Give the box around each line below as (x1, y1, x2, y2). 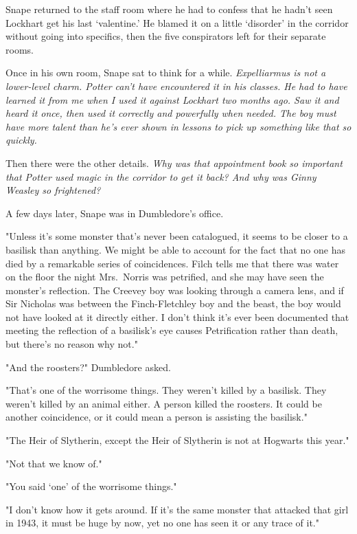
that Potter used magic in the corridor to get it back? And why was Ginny (5, 169, 316, 183)
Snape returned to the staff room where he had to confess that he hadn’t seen (5, 2, 333, 16)
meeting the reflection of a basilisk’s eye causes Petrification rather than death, (5, 323, 338, 337)
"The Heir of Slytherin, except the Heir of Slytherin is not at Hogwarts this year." (5, 433, 349, 447)
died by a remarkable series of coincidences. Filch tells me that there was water (5, 256, 339, 270)
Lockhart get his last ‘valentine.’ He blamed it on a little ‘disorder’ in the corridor (5, 15, 349, 30)
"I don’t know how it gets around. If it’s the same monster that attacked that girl (5, 502, 349, 516)
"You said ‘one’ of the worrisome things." (5, 479, 177, 493)
